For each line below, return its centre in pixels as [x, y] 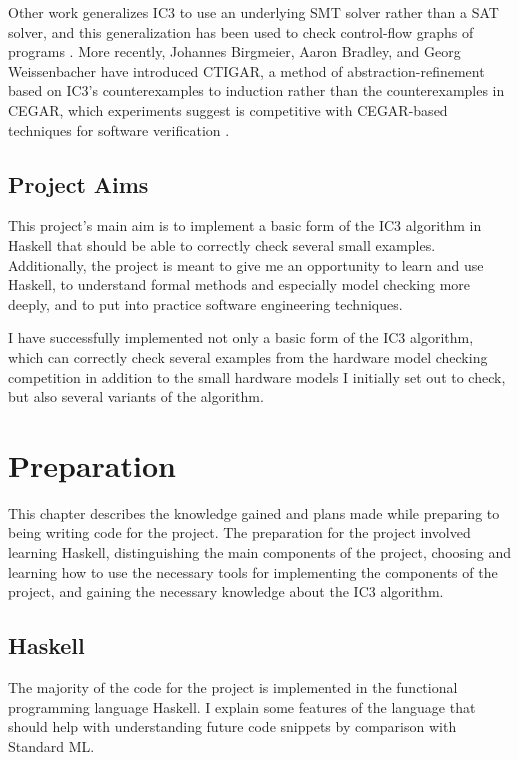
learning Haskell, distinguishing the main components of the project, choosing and [259, 552]
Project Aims [78, 183]
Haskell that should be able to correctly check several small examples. [222, 244]
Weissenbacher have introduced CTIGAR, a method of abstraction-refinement [246, 70]
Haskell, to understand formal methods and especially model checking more [239, 284]
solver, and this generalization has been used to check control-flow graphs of [241, 31]
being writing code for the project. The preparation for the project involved [239, 532]
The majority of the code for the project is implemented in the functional [233, 687]
